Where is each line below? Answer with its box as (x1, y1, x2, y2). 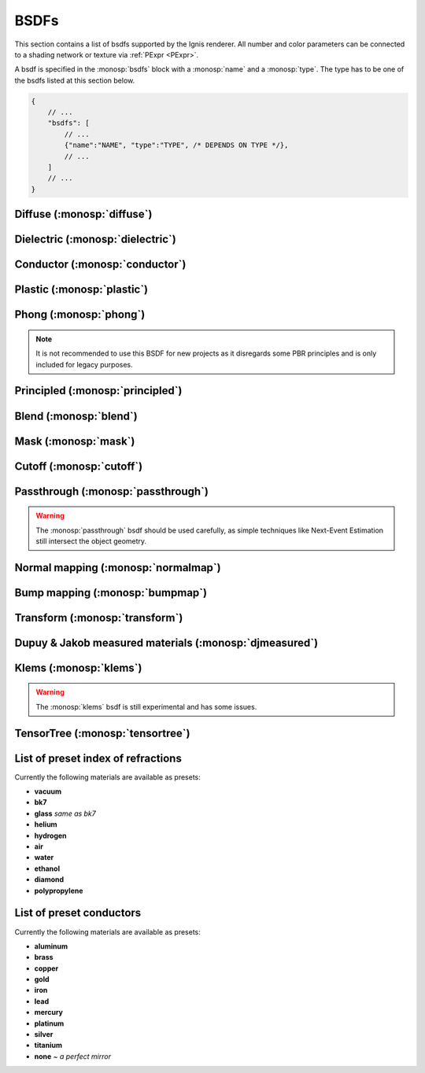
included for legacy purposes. (35, 360, 133, 369)
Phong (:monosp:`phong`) (14, 308, 146, 322)
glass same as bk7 (34, 809, 96, 818)
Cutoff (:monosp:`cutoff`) (14, 459, 143, 473)
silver (34, 1030, 54, 1039)
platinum (34, 1019, 65, 1028)
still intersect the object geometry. (35, 536, 147, 546)
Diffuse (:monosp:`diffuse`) (14, 208, 153, 221)
